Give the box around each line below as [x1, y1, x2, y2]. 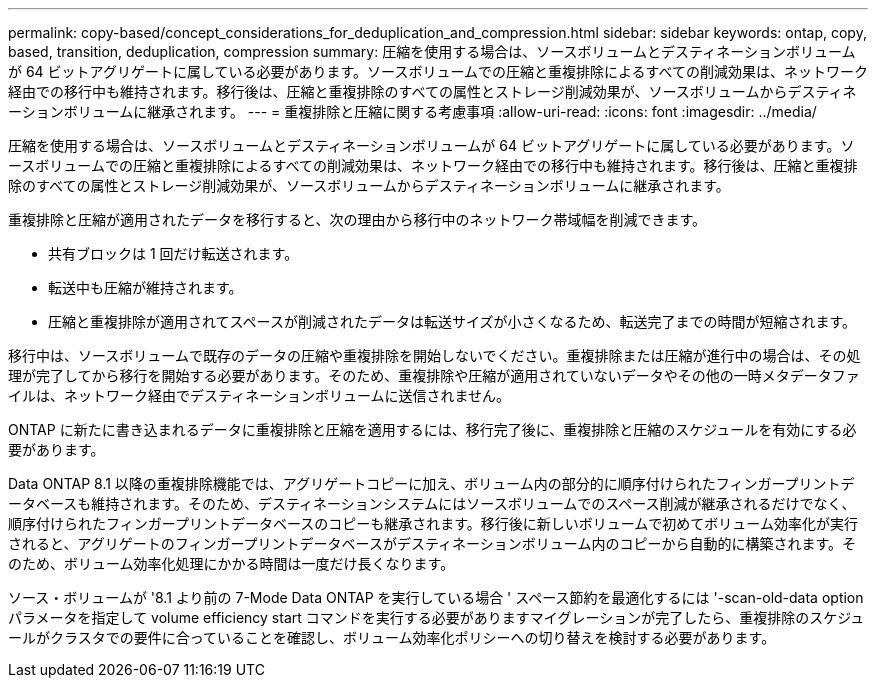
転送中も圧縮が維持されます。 [48, 279, 243, 296]
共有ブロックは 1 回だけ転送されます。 [48, 245, 299, 262]
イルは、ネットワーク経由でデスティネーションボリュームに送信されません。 [8, 387, 511, 404]
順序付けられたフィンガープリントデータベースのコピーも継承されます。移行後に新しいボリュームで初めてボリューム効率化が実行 [8, 515, 858, 532]
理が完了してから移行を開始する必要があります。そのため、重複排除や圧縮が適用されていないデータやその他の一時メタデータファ [8, 367, 860, 384]
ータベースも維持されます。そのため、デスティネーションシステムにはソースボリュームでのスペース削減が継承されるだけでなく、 [8, 495, 856, 512]
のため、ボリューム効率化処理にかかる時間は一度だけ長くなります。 [8, 555, 455, 572]
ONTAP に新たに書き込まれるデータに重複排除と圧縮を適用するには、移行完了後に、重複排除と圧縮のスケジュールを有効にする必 [8, 421, 857, 438]
